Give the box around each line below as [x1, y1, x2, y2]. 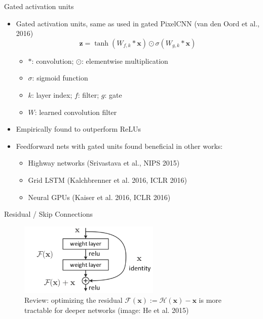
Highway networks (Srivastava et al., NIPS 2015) [28, 157, 180, 168]
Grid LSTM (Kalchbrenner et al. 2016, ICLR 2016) [28, 174, 187, 185]
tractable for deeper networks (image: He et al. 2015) [24, 304, 189, 315]
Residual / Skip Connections [4, 209, 93, 219]
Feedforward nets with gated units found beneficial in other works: [16, 140, 223, 151]
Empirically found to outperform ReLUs [16, 124, 141, 134]
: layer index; [31, 89, 72, 100]
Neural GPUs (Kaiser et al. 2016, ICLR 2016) [28, 191, 171, 202]
